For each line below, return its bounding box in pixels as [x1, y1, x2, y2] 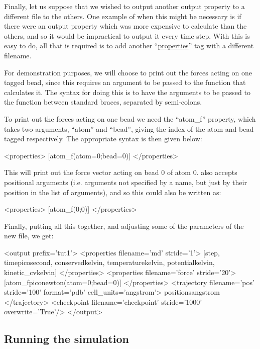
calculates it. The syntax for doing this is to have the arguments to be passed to [4, 86, 250, 97]
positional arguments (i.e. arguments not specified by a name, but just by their [4, 177, 247, 187]
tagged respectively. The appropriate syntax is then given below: [4, 133, 202, 144]
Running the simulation [4, 331, 129, 346]
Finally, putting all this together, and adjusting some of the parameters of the [4, 220, 244, 231]
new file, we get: [4, 230, 54, 241]
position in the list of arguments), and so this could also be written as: [4, 187, 221, 197]
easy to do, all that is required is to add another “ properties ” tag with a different [4, 40, 254, 51]
